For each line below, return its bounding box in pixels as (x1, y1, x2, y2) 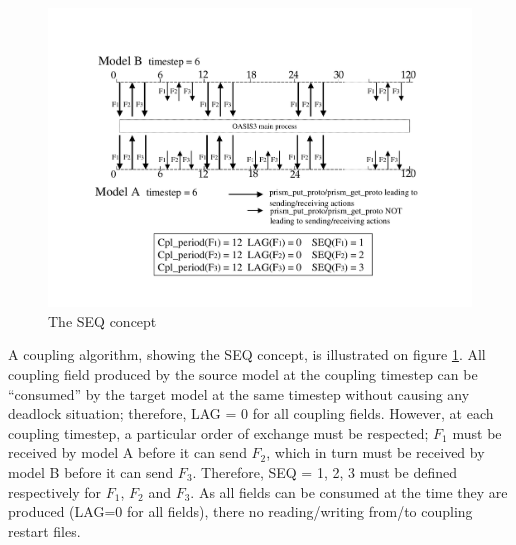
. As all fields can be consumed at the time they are (190, 481, 508, 502)
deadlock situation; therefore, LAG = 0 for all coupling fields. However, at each (8, 403, 494, 424)
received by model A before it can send (8, 442, 247, 463)
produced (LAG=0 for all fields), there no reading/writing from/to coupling (8, 501, 473, 522)
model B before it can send (8, 461, 174, 482)
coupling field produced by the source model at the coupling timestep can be (8, 364, 478, 385)
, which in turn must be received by (266, 442, 485, 463)
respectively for (8, 481, 102, 502)
